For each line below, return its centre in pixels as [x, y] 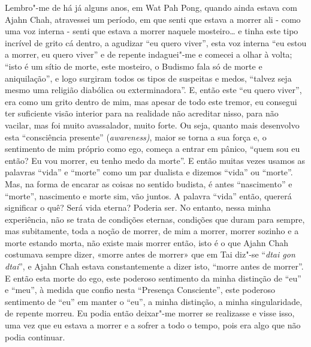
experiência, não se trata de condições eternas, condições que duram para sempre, [155, 219]
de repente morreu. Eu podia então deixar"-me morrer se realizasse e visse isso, [150, 313]
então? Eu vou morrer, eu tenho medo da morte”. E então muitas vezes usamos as [155, 160]
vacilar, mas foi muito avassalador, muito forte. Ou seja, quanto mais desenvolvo [152, 125]
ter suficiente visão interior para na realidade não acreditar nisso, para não [142, 113]
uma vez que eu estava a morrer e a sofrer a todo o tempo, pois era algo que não [153, 325]
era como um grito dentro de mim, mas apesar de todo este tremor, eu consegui [151, 101]
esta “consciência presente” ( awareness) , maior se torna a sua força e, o [136, 137]
